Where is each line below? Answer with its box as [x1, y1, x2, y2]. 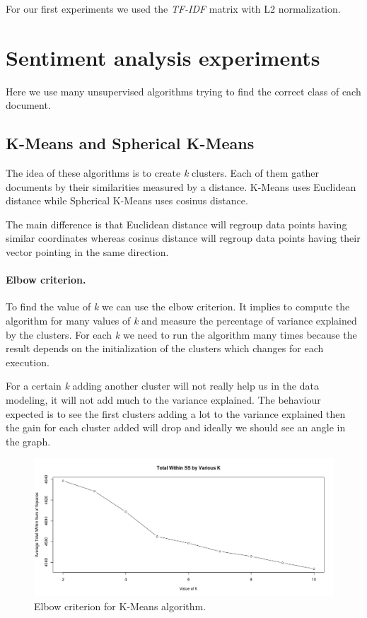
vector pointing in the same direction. [6, 245, 169, 260]
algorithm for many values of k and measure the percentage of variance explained [6, 313, 357, 328]
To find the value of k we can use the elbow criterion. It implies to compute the [6, 299, 350, 314]
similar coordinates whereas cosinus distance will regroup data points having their [6, 231, 361, 245]
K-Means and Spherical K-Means [6, 132, 255, 154]
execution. [6, 354, 49, 369]
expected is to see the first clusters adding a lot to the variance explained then [6, 406, 346, 421]
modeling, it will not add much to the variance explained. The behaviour [6, 392, 321, 407]
